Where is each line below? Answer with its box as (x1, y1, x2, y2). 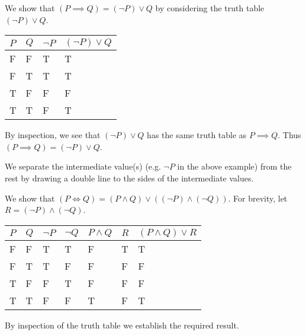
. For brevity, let (228, 192, 288, 204)
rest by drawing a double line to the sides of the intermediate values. (5, 171, 254, 184)
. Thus (278, 129, 301, 141)
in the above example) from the (177, 160, 292, 173)
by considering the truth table (155, 2, 265, 14)
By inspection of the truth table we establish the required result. (5, 318, 239, 331)
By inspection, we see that (5, 129, 101, 141)
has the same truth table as (147, 129, 247, 141)
